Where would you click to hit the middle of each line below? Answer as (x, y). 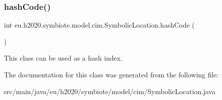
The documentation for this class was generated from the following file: (111, 74)
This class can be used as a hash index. (63, 58)
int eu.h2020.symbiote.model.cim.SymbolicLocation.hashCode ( (99, 25)
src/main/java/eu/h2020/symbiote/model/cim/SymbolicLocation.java (110, 91)
